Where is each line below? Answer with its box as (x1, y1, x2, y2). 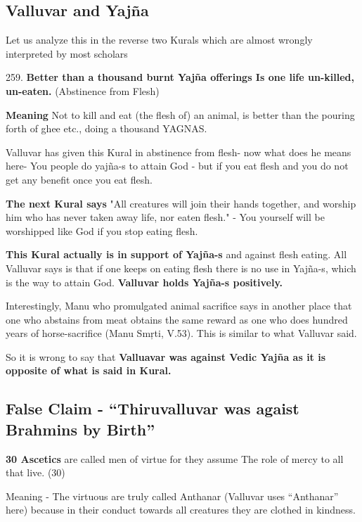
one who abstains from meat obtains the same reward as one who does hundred (6, 312, 348, 326)
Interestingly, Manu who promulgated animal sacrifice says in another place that (6, 298, 352, 313)
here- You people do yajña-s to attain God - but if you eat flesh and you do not (6, 158, 349, 173)
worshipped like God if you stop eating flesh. (6, 223, 198, 238)
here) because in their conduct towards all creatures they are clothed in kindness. (6, 502, 356, 517)
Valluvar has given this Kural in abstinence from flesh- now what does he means (6, 144, 351, 159)
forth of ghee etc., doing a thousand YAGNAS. (6, 121, 207, 136)
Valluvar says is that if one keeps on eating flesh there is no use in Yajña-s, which (6, 260, 356, 275)
